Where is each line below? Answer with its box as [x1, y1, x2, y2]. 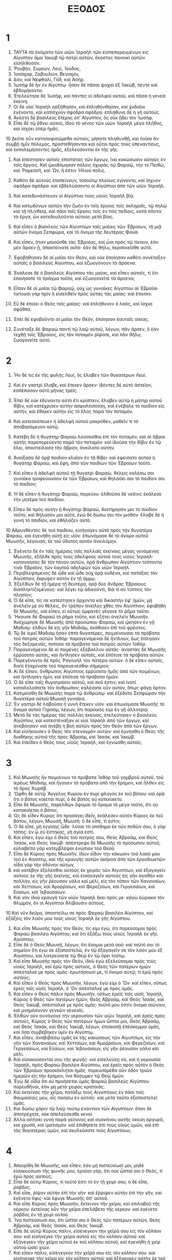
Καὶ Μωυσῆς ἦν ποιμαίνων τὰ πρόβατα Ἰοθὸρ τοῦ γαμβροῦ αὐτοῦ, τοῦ [13, 774, 164, 780]
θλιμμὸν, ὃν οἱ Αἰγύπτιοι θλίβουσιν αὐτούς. [13, 900, 105, 906]
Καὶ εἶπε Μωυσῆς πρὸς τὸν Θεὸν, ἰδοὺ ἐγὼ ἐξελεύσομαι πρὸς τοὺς [13, 958, 157, 964]
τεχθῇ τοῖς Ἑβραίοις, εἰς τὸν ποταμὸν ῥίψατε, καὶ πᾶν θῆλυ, [13, 331, 142, 337]
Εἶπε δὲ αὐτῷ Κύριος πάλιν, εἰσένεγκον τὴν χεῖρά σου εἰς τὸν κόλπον [13, 1228, 162, 1234]
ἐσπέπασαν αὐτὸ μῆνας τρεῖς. [13, 387, 78, 393]
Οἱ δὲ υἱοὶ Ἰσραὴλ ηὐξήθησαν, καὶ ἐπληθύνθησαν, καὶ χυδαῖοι [13, 103, 145, 109]
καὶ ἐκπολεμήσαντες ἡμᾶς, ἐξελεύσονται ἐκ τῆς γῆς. [6, 146, 119, 152]
